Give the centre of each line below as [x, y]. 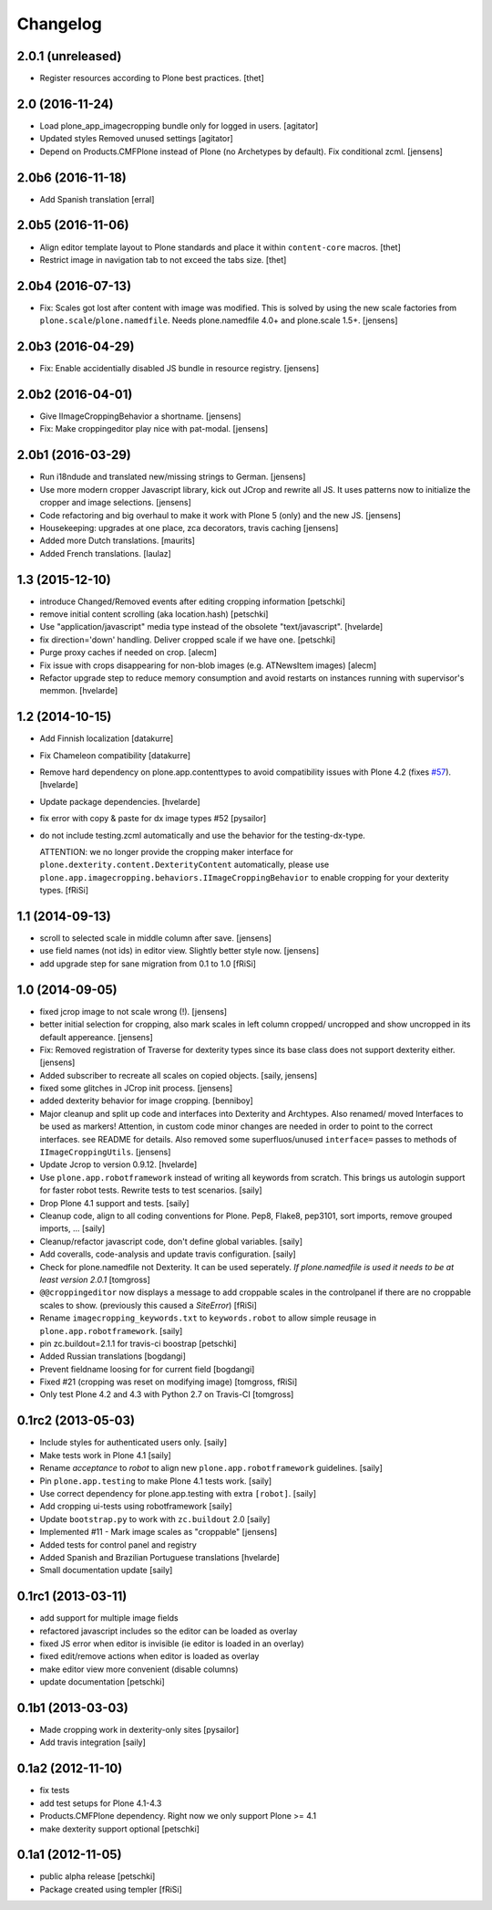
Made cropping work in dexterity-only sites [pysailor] [139, 1730]
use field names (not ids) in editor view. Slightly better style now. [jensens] [179, 951]
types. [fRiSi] [64, 891]
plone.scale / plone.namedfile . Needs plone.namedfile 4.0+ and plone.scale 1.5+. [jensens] [219, 320]
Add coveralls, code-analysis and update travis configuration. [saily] [168, 1254]
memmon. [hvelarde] [79, 691]
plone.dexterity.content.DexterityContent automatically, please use [184, 865]
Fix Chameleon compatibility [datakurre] [115, 755]
